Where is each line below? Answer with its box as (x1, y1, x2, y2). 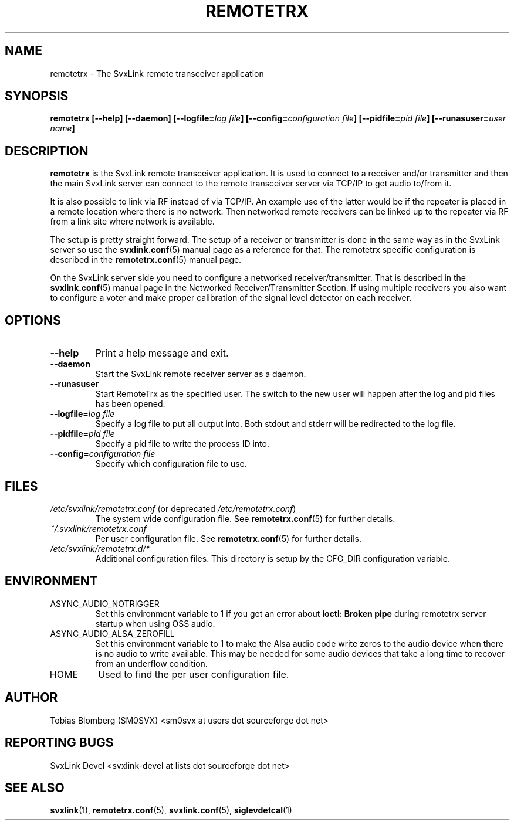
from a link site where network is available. (50, 216, 215, 227)
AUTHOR (5, 690, 58, 705)
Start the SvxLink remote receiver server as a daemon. (95, 369, 306, 379)
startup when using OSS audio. (95, 618, 215, 629)
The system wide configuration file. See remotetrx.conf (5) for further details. (95, 513, 395, 524)
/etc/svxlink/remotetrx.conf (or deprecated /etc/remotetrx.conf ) (50, 503, 296, 514)
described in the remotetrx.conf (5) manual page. (50, 254, 242, 265)
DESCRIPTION (5, 143, 89, 158)
